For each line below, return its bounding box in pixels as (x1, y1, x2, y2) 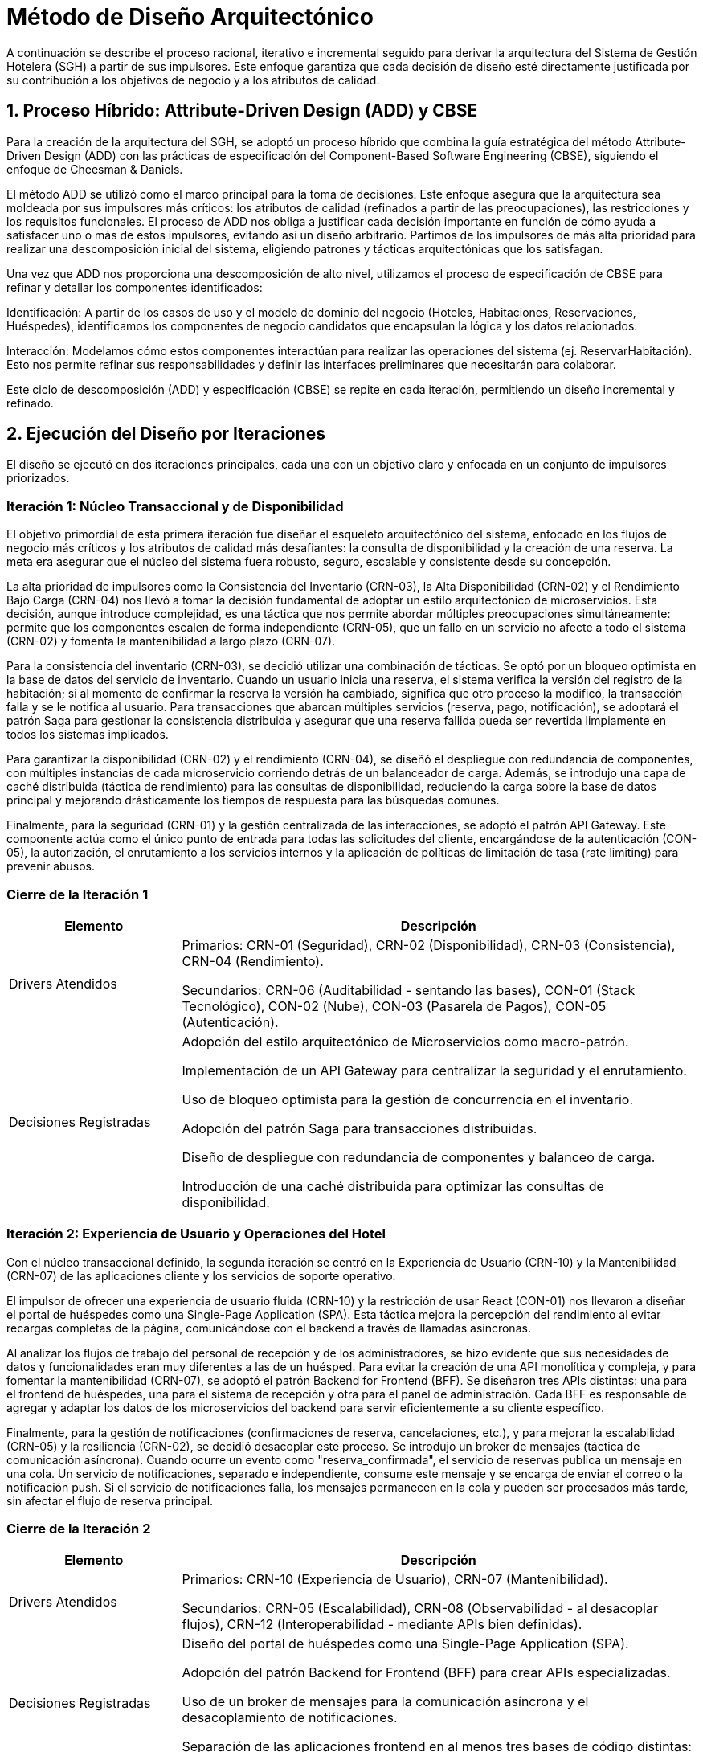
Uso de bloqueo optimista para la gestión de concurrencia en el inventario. (182, 1091, 634, 1107)
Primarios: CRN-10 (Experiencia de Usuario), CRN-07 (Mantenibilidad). (182, 1571, 608, 1588)
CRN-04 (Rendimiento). (182, 952, 324, 969)
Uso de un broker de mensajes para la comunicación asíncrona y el (182, 1693, 589, 1710)
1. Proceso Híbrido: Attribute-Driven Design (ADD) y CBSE (6, 100, 478, 121)
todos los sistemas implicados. (6, 727, 169, 742)
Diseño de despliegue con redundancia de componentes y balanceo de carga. (182, 1148, 656, 1165)
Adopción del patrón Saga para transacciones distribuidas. (182, 1120, 537, 1136)
